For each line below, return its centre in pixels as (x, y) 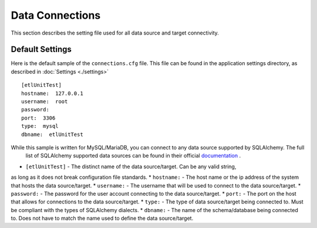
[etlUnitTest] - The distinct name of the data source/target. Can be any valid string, (131, 166)
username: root (45, 102)
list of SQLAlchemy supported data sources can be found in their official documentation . (133, 156)
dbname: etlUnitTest (52, 134)
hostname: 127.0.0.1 (52, 93)
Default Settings (41, 50)
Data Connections (56, 15)
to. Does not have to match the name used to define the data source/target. (102, 218)
